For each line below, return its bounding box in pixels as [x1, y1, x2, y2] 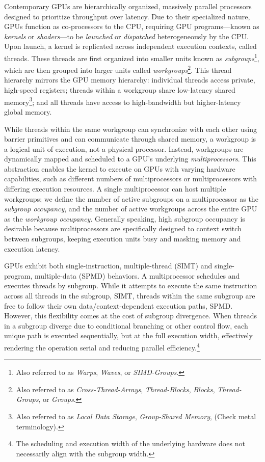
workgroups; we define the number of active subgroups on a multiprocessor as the [4, 193, 258, 204]
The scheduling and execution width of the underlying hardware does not [16, 438, 245, 449]
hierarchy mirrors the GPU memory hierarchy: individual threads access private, [4, 74, 255, 85]
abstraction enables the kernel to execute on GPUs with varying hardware [4, 163, 235, 174]
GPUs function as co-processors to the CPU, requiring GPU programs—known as [4, 21, 259, 32]
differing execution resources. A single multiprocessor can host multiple [4, 183, 226, 194]
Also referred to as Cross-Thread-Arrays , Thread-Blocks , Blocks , [16, 384, 215, 394]
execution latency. [4, 243, 60, 254]
